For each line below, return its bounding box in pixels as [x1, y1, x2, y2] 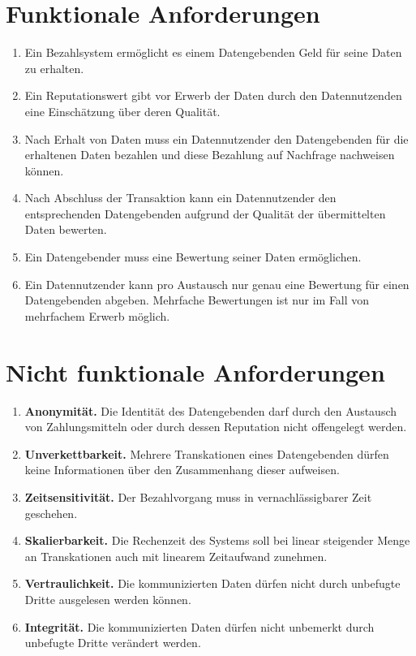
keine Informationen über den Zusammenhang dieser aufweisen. [24, 461, 340, 478]
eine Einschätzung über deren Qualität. [24, 102, 221, 119]
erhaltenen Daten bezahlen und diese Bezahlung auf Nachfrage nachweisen [24, 146, 395, 163]
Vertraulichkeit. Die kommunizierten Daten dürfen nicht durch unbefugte [24, 575, 401, 592]
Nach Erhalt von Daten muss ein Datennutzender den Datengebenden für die [24, 130, 409, 147]
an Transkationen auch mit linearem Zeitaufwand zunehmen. [24, 547, 328, 564]
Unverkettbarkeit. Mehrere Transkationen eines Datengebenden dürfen [24, 445, 389, 462]
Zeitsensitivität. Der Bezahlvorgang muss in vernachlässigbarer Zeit [24, 488, 372, 505]
